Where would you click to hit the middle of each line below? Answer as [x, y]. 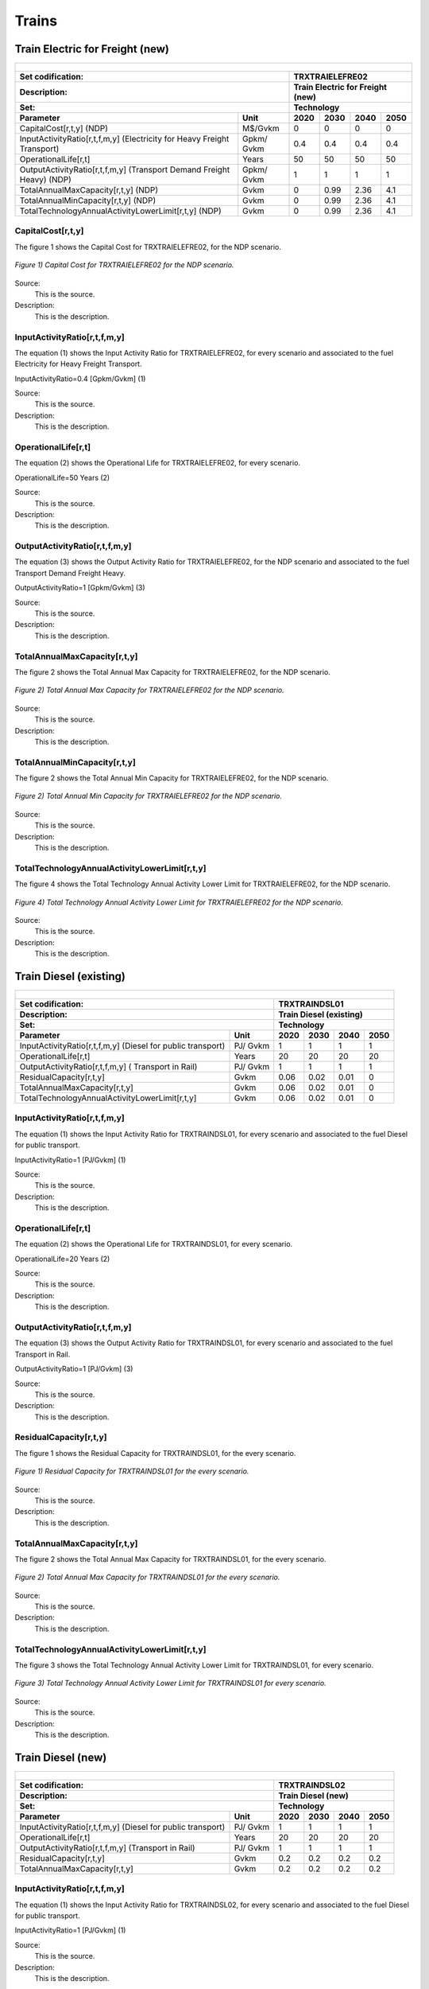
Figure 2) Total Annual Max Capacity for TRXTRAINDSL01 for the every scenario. [147, 1577]
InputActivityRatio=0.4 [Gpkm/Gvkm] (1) [80, 379]
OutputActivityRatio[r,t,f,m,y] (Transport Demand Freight [125, 169]
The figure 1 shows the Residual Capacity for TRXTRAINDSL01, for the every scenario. [155, 1453]
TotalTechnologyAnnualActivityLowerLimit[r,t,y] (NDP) [120, 211]
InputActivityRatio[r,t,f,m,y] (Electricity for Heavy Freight [124, 139]
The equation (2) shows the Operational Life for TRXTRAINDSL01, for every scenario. [154, 1244]
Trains [36, 21]
